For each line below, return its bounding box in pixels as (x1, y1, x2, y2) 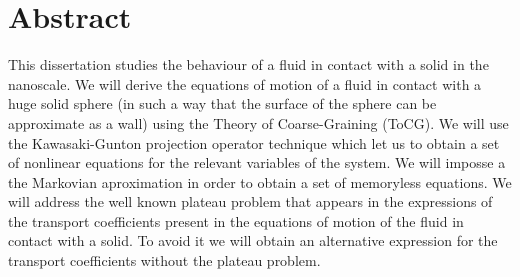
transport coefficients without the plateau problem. (8, 250, 321, 271)
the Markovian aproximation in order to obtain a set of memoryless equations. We (8, 171, 512, 192)
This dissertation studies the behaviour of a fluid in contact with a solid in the (8, 54, 489, 75)
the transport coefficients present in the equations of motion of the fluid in (8, 210, 464, 231)
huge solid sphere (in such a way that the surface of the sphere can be (8, 93, 437, 114)
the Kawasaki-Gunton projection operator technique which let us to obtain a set (8, 132, 500, 153)
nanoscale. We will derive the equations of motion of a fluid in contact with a (8, 73, 482, 94)
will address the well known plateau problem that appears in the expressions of (8, 191, 493, 212)
